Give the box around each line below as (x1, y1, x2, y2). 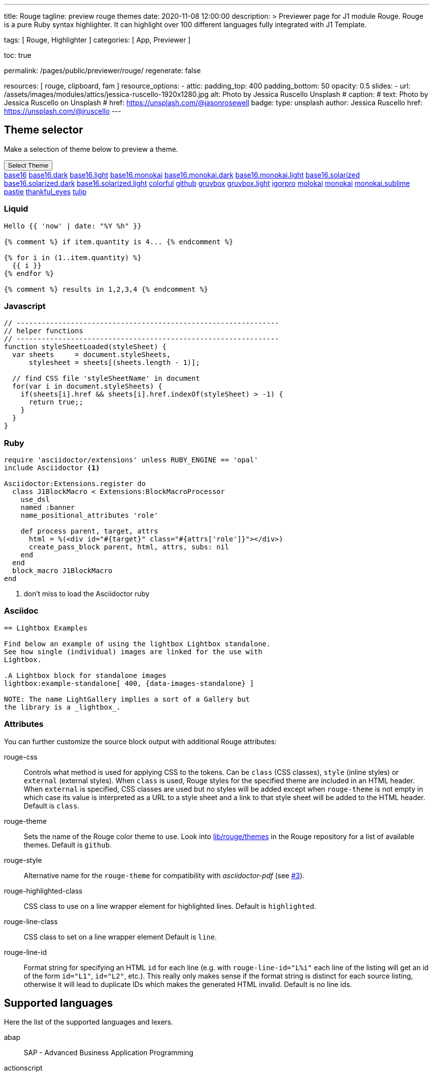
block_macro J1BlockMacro (12, 567, 113, 575)
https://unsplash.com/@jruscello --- (4, 107, 122, 115)
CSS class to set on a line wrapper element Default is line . (24, 932, 217, 941)
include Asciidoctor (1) (4, 464, 100, 472)
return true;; (29, 398, 84, 406)
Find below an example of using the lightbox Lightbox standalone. (4, 639, 271, 648)
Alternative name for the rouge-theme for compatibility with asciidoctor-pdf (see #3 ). (24, 871, 304, 880)
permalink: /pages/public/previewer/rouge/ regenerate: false (4, 66, 201, 75)
